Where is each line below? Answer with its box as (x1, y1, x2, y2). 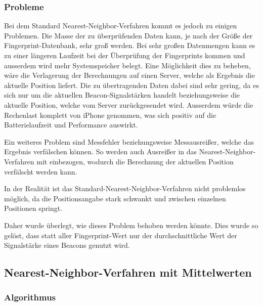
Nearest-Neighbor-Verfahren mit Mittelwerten (4, 265, 252, 280)
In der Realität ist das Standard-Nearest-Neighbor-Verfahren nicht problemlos (4, 183, 246, 194)
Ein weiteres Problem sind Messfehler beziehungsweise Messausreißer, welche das (4, 136, 254, 147)
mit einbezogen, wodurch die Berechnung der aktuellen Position (36, 156, 234, 166)
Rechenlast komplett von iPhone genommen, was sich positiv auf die (4, 109, 216, 120)
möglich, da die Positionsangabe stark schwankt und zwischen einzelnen (4, 193, 226, 203)
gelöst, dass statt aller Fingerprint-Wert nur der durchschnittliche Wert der (4, 230, 237, 240)
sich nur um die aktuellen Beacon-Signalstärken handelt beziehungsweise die (4, 90, 240, 100)
